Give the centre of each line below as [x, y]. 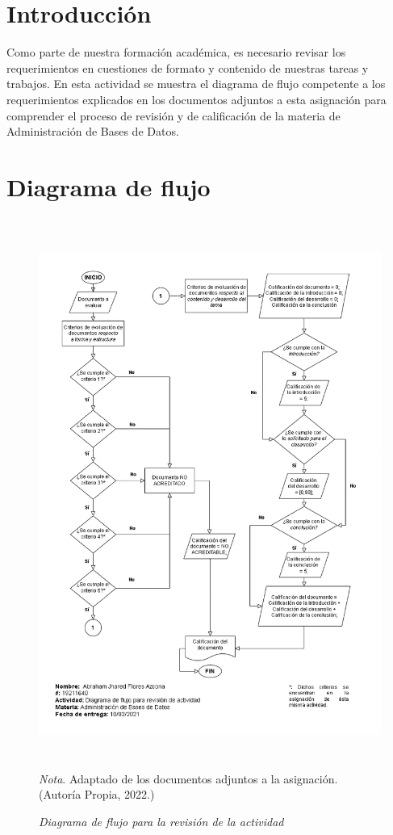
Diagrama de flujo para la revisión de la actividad [161, 821]
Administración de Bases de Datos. [93, 131]
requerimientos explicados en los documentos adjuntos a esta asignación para [196, 99]
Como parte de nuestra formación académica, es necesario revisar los [176, 52]
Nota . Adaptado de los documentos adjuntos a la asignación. [188, 778]
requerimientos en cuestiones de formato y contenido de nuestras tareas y [188, 67]
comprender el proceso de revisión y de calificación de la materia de [174, 115]
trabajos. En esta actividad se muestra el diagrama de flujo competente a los [196, 84]
